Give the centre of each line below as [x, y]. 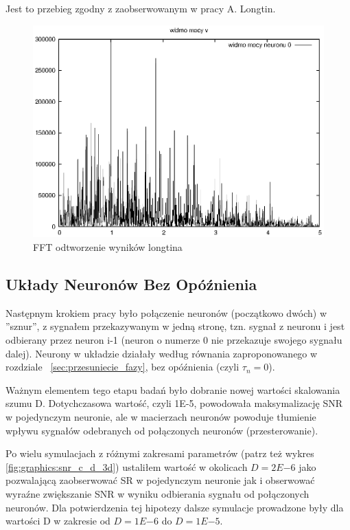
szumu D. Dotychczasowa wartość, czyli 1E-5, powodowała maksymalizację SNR [174, 403]
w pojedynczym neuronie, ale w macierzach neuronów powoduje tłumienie [161, 416]
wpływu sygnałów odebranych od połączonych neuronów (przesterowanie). [162, 430]
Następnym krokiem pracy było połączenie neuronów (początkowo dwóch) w [166, 312]
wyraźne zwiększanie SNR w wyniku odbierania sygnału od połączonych [157, 493]
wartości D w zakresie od [58, 521]
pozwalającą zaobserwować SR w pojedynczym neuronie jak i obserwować [160, 480]
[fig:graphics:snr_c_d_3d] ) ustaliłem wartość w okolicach [127, 466]
